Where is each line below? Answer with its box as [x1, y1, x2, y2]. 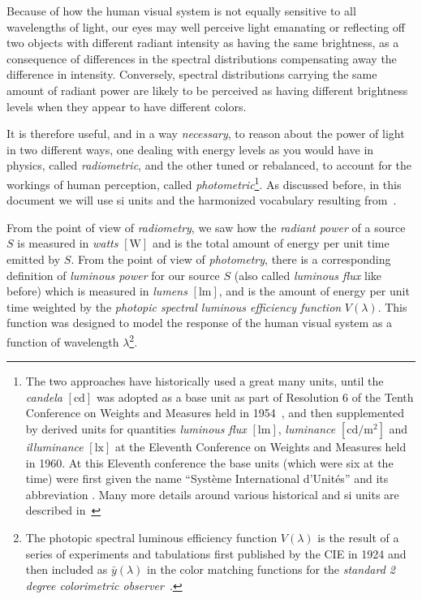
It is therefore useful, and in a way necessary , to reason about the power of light [6, 125, 405, 142]
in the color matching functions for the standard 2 [147, 561, 395, 578]
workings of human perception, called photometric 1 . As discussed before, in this [6, 173, 402, 192]
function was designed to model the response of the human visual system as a [6, 314, 393, 331]
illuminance [25, 437, 84, 455]
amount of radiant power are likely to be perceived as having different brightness [6, 81, 408, 98]
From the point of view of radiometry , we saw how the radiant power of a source [6, 218, 406, 235]
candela [25, 388, 62, 405]
